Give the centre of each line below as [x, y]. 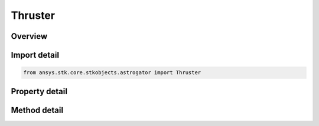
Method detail [37, 110]
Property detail [39, 91]
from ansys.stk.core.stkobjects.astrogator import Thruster [112, 73]
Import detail [35, 55]
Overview [29, 36]
